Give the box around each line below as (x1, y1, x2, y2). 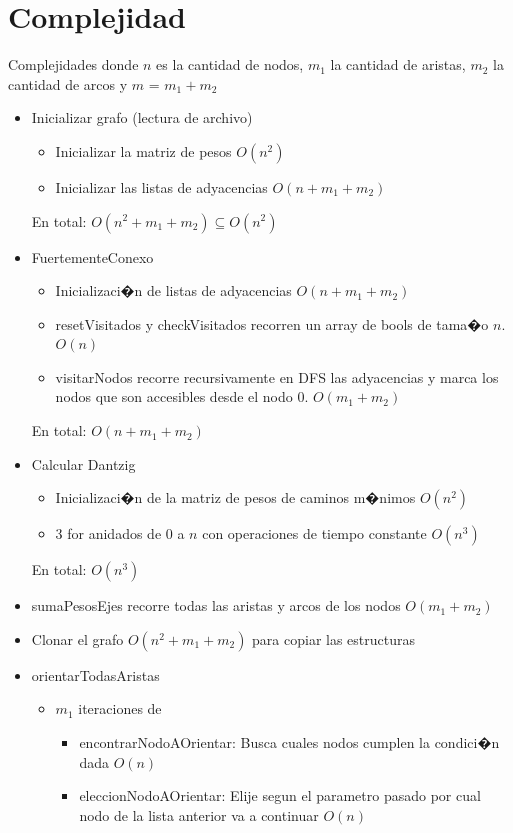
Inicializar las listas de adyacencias (55, 176, 268, 197)
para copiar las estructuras (252, 628, 416, 649)
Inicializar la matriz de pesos (55, 140, 232, 161)
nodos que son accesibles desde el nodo (55, 386, 293, 407)
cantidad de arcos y (8, 73, 128, 94)
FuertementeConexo (31, 246, 154, 267)
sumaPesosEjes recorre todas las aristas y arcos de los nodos (31, 595, 401, 616)
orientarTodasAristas (31, 664, 160, 685)
